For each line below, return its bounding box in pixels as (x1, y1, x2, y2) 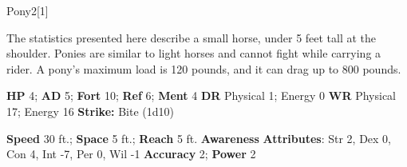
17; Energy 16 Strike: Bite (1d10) (6, 102, 174, 119)
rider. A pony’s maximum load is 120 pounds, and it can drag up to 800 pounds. (6, 60, 401, 77)
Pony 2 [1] (6, 2, 49, 18)
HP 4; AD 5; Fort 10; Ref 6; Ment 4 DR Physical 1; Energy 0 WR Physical (6, 87, 396, 104)
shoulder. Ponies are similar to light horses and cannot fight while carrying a (6, 45, 381, 62)
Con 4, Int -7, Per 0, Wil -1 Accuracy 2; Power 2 (6, 145, 256, 162)
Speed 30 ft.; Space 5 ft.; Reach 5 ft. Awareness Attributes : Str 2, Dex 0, (6, 129, 392, 146)
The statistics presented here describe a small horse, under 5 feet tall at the (6, 29, 377, 46)
